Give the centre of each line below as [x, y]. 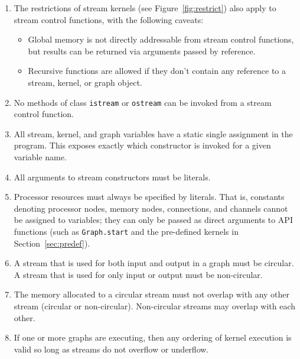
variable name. [40, 157]
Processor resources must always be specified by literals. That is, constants [149, 197]
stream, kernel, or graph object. [85, 82]
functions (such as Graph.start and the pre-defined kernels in [126, 231]
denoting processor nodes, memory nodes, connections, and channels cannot [151, 208]
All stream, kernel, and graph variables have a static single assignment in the [153, 133]
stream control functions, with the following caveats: [109, 19]
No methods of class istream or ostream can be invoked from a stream [143, 102]
